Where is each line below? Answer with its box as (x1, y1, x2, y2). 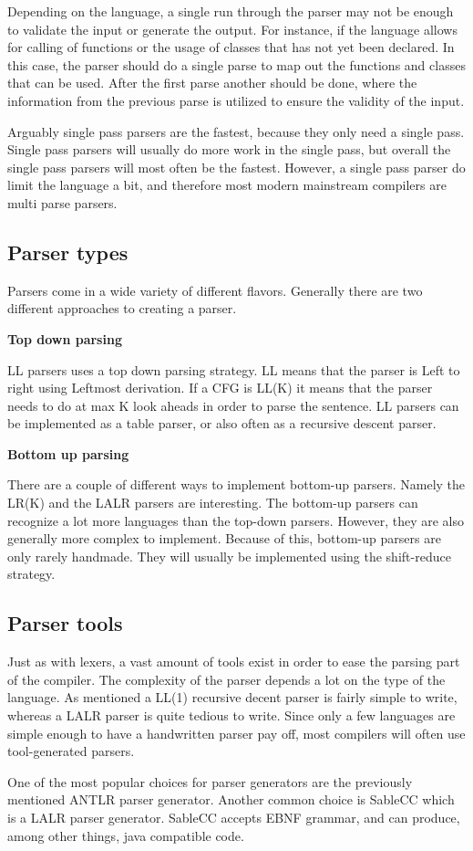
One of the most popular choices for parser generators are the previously (7, 772, 413, 791)
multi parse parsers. (7, 193, 118, 212)
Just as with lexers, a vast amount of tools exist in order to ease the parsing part (7, 652, 460, 671)
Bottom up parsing (7, 444, 129, 463)
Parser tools (7, 609, 123, 637)
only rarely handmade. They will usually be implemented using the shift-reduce (7, 546, 451, 565)
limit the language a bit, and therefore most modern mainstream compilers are (7, 175, 447, 194)
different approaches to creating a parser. (7, 299, 237, 318)
